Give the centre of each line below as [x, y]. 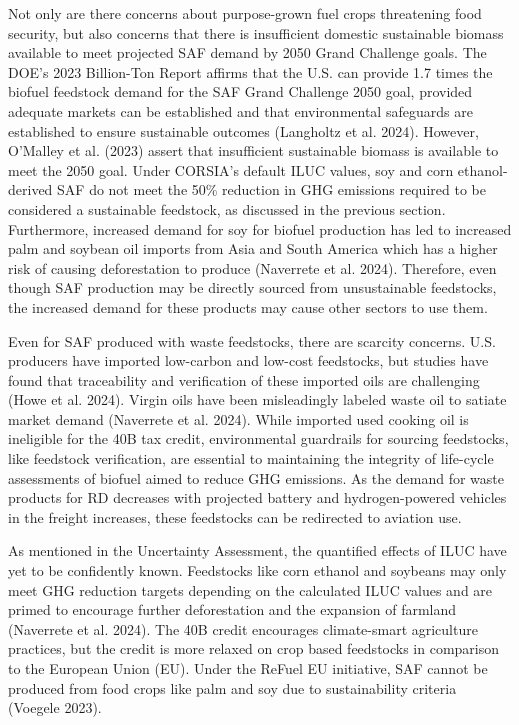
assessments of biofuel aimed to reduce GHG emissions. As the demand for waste [256, 477]
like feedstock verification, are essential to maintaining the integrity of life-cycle [251, 458]
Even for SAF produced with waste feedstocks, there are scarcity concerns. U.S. [252, 340]
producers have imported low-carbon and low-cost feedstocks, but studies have [248, 360]
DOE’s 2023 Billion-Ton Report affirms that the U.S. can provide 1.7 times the [250, 71]
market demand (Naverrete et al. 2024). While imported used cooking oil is [238, 418]
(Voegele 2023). [55, 707]
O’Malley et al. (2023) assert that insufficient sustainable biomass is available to [253, 150]
